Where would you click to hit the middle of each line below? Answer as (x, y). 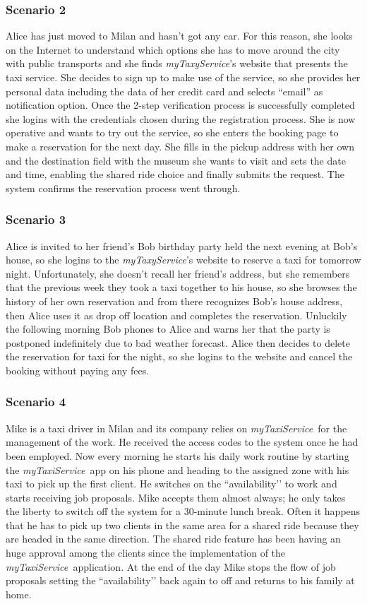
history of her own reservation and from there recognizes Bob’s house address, (174, 301)
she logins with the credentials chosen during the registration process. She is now (181, 118)
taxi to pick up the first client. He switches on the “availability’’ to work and (172, 484)
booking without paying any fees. (78, 370)
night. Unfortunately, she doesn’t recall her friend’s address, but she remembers (178, 273)
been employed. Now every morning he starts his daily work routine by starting (178, 455)
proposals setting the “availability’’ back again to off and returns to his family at (180, 580)
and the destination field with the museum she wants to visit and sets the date (176, 160)
